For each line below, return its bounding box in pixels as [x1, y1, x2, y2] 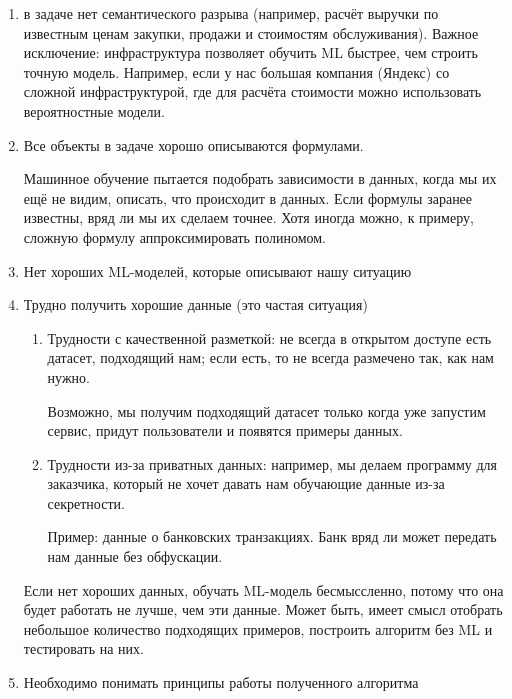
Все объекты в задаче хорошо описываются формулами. [23, 134, 364, 155]
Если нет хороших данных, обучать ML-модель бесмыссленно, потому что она [23, 579, 504, 600]
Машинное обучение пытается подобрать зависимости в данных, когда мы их [23, 168, 497, 189]
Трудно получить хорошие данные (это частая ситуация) [23, 294, 368, 315]
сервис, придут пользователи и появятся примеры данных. [47, 420, 403, 441]
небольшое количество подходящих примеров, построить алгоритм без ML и [23, 618, 493, 639]
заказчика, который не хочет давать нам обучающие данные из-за [47, 473, 445, 494]
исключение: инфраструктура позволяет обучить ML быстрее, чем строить [23, 42, 478, 63]
